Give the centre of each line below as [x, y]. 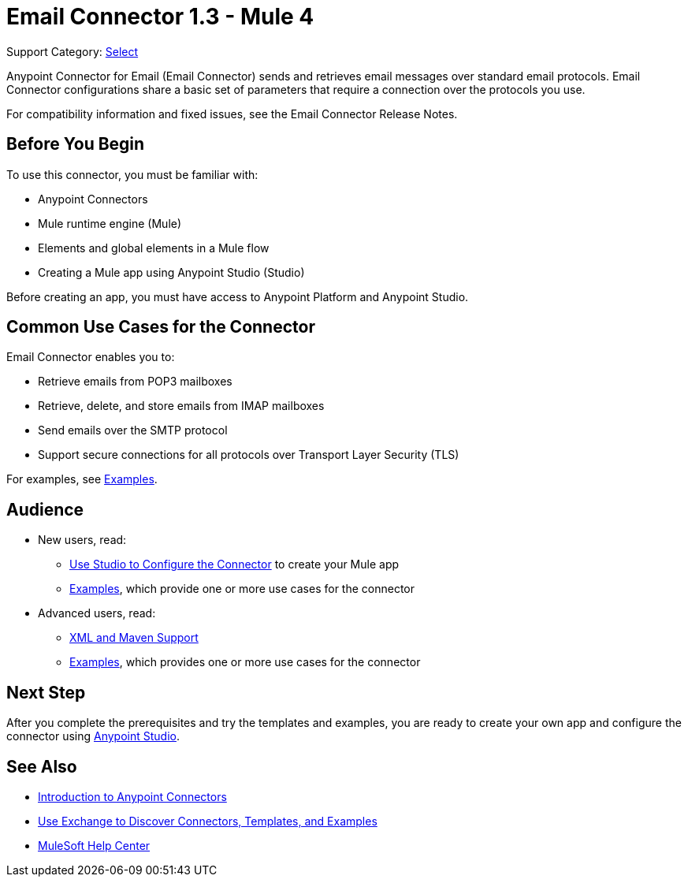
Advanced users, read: [97, 613]
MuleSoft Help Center [94, 845]
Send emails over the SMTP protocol [133, 430]
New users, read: [82, 540]
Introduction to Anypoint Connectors [132, 796]
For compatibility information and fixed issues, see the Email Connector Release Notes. [232, 114]
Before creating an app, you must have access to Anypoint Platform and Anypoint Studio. [238, 296]
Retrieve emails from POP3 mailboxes [135, 382]
